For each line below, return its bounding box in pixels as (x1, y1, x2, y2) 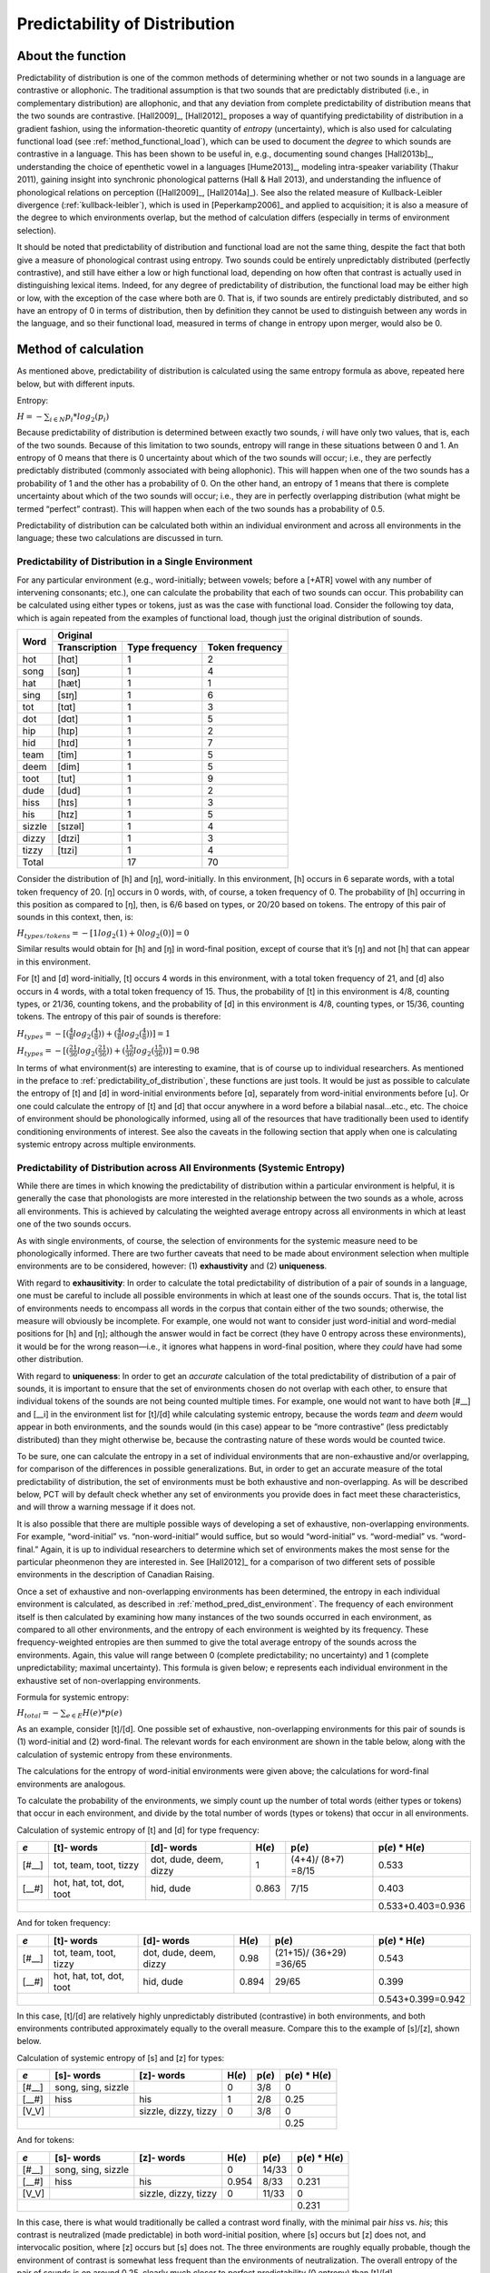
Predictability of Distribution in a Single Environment (16, 556, 253, 568)
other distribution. (16, 1354, 83, 1365)
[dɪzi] (57, 832, 81, 845)
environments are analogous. (16, 1778, 126, 1789)
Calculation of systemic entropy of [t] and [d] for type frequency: (16, 1824, 260, 1836)
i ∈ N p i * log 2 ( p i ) (49, 411, 110, 424)
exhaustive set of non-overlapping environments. (16, 1675, 201, 1686)
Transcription (57, 641, 118, 654)
